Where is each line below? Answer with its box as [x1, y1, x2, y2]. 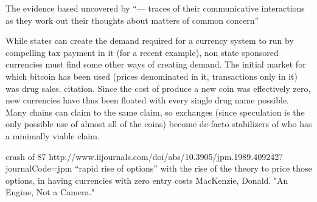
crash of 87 [5, 150, 46, 162]
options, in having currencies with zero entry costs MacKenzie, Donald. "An [5, 173, 288, 186]
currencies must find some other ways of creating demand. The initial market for [5, 58, 306, 71]
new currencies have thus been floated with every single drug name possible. [5, 94, 290, 106]
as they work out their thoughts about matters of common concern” [5, 13, 259, 26]
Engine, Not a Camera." [5, 186, 95, 198]
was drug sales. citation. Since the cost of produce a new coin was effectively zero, [5, 82, 311, 94]
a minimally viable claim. [5, 129, 100, 142]
